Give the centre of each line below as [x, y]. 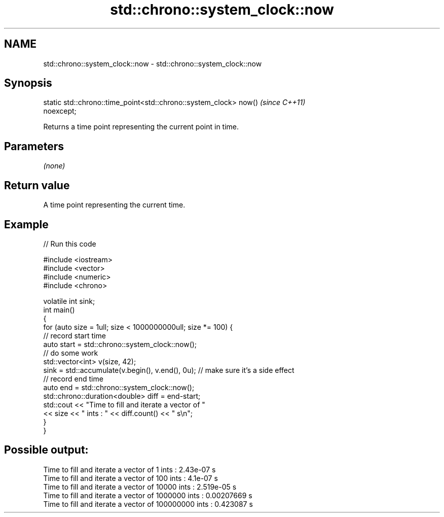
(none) [54, 166]
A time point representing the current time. [114, 205]
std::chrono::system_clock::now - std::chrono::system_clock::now [153, 63]
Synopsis [28, 83]
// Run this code [70, 244]
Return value [37, 185]
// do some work [71, 353]
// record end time [73, 378]
